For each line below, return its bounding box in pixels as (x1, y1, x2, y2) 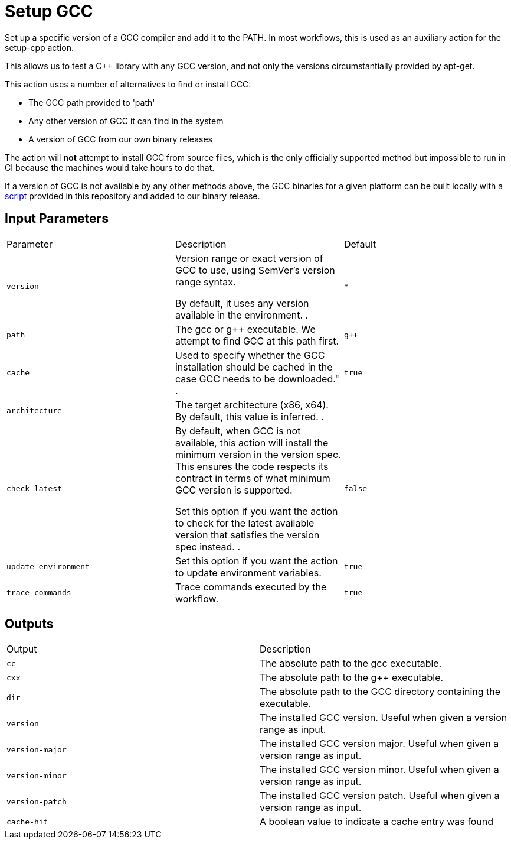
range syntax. (175, 275, 236, 288)
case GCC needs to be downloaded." (175, 372, 339, 385)
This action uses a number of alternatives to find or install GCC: (5, 79, 251, 89)
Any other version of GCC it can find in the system (28, 115, 224, 126)
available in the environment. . (175, 309, 309, 321)
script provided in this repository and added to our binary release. (5, 190, 260, 201)
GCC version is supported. (175, 483, 293, 496)
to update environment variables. (175, 566, 322, 579)
